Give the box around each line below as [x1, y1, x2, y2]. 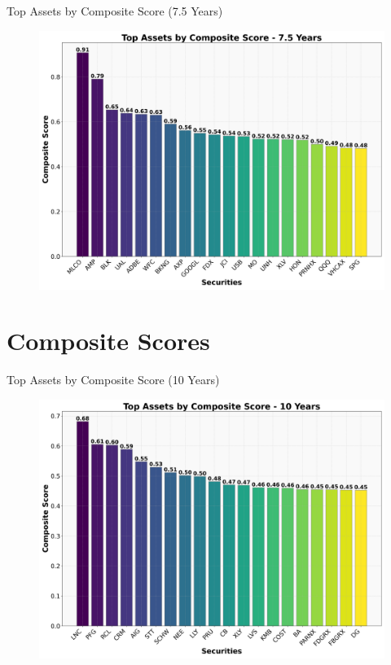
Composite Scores [7, 324, 210, 357]
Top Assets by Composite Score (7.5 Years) [7, 2, 223, 19]
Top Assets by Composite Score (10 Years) [7, 371, 220, 388]
